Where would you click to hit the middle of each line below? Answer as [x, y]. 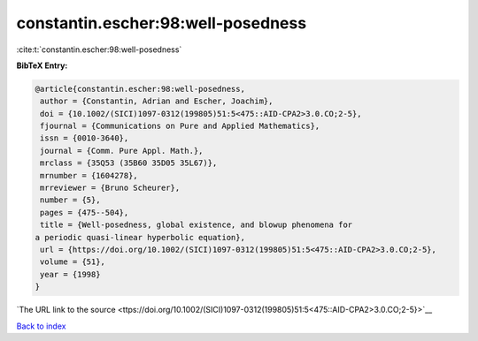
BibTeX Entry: [42, 65]
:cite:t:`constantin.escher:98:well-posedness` [99, 49]
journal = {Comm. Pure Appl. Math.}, [122, 151]
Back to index [41, 326]
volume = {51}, [73, 262]
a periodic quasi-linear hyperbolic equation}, [140, 237]
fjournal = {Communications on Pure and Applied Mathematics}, [180, 126]
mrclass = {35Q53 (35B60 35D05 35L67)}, [129, 163]
